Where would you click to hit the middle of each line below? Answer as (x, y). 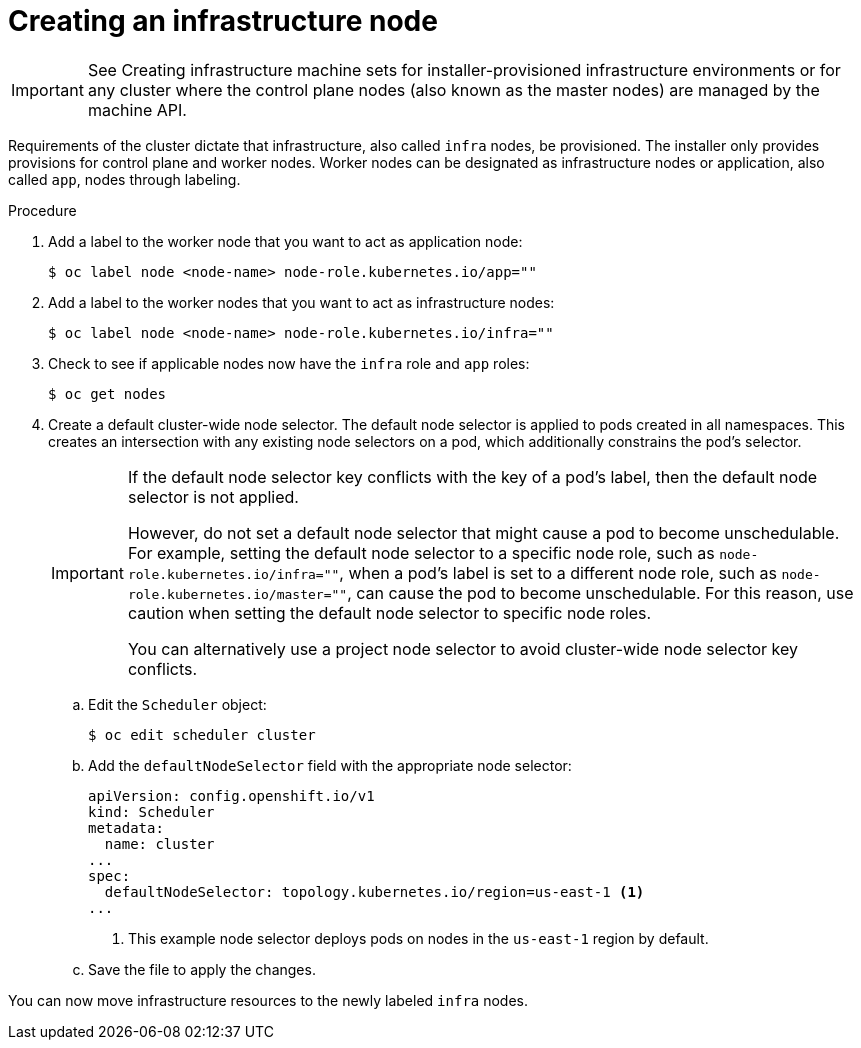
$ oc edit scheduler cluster (202, 734)
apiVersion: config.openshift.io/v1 (231, 795)
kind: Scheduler (151, 811)
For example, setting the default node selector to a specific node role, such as (421, 552)
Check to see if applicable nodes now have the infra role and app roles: (289, 363)
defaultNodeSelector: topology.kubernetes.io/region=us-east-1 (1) (374, 891)
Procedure (42, 210)
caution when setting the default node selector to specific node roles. (389, 612)
